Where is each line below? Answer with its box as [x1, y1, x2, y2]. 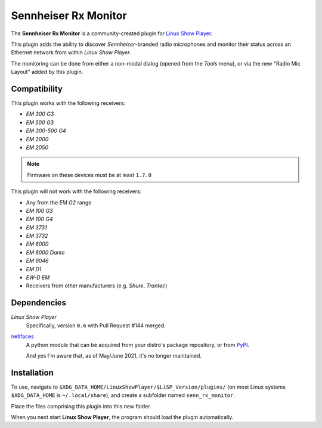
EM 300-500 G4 [26, 127, 67, 134]
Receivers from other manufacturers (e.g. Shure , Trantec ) [26, 282, 168, 289]
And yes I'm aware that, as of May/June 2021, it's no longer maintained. [26, 352, 202, 359]
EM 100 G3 [26, 207, 53, 214]
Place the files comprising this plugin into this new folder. [11, 402, 151, 410]
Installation [11, 367, 54, 378]
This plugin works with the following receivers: [11, 100, 126, 107]
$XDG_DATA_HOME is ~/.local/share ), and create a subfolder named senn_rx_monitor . [11, 392, 236, 399]
